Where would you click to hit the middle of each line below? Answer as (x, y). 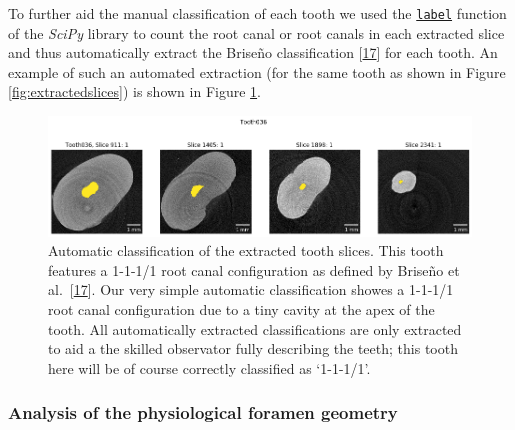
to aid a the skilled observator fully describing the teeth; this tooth (253, 348)
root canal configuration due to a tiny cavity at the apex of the (241, 309)
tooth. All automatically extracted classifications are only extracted (255, 328)
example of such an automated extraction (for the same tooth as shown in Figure (257, 71)
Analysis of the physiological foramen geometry (203, 412)
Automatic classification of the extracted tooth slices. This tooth (246, 250)
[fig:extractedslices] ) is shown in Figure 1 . (134, 91)
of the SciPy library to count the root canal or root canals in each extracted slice (256, 32)
